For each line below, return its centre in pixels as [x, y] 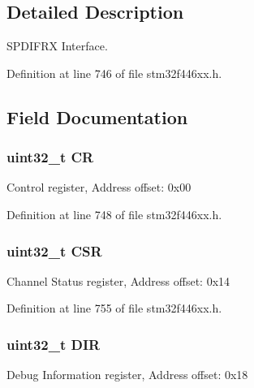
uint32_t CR [50, 157]
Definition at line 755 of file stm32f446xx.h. [114, 308]
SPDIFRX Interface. [57, 46]
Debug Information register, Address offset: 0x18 [127, 375]
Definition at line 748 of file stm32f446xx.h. [114, 214]
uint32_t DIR [54, 344]
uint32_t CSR [54, 250]
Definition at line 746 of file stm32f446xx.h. [114, 73]
